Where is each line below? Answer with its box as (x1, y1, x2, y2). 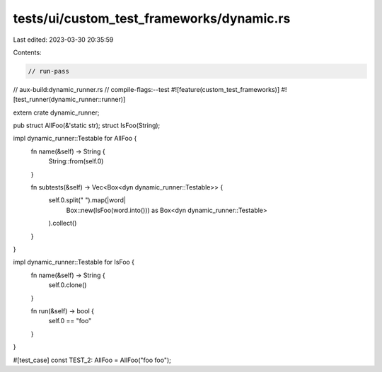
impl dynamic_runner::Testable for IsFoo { (13, 258, 134, 267)
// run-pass (28, 67, 70, 75)
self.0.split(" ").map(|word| (48, 196, 127, 204)
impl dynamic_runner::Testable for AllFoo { (13, 134, 137, 143)
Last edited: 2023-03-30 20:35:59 (13, 35, 114, 44)
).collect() (48, 219, 77, 228)
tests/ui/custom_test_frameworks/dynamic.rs (13, 11, 291, 26)
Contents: (13, 48, 42, 57)
